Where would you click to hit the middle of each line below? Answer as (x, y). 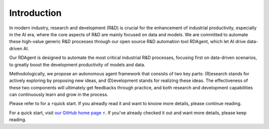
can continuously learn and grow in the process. (59, 95)
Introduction (35, 13)
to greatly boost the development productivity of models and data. (77, 64)
